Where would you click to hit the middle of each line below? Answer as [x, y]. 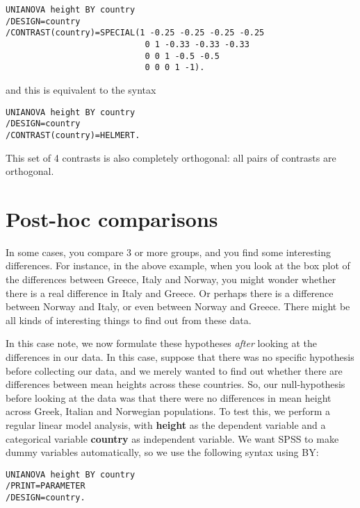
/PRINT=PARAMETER [46, 486]
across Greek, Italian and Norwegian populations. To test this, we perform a [168, 411]
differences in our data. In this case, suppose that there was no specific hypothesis [180, 356]
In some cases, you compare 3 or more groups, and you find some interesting [169, 252]
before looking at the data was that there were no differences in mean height [169, 397]
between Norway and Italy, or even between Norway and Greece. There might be [178, 306]
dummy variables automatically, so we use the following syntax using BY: [162, 452]
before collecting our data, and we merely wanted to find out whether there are [174, 370]
